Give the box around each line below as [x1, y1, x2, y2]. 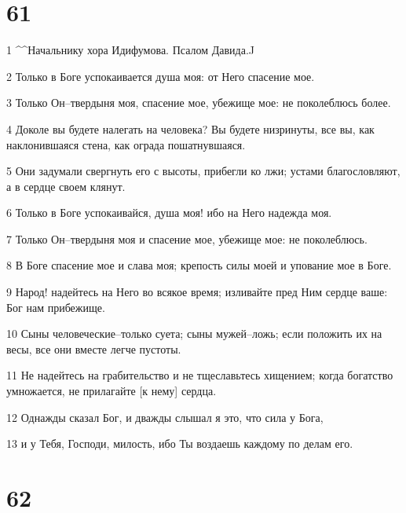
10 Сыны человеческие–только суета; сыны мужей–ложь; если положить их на [6, 325, 382, 342]
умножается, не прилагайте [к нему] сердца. [6, 383, 217, 399]
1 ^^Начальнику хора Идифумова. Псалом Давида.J [6, 42, 255, 58]
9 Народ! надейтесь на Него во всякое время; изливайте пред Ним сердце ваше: [6, 284, 388, 300]
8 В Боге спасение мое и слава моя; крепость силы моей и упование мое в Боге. [6, 257, 392, 273]
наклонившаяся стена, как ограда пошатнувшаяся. [6, 136, 246, 152]
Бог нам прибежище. [6, 299, 105, 315]
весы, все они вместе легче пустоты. [6, 340, 181, 357]
